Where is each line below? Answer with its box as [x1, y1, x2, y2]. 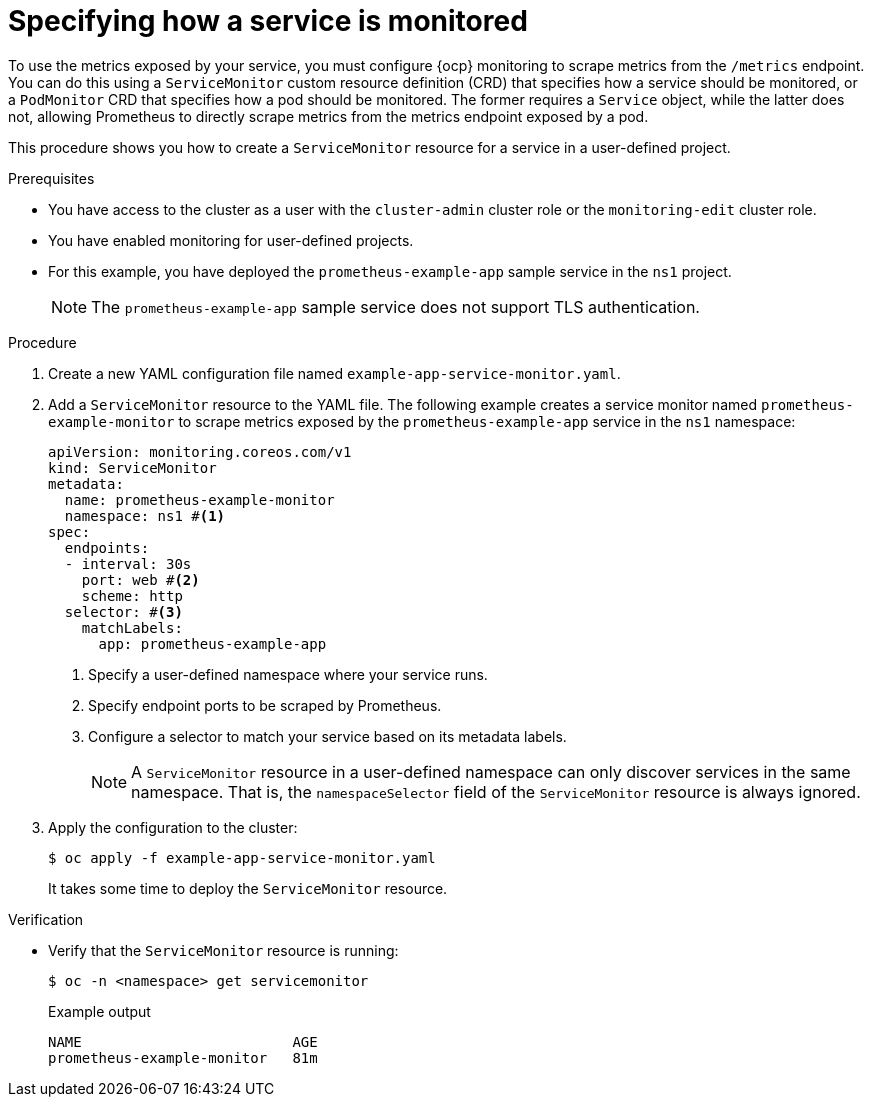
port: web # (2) [81, 571, 200, 588]
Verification [8, 910, 84, 928]
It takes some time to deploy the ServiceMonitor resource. [48, 879, 448, 897]
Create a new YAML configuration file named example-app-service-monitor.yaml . [48, 364, 621, 382]
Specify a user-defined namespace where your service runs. [88, 665, 488, 683]
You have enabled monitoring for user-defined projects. [48, 231, 414, 249]
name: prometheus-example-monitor [64, 491, 335, 508]
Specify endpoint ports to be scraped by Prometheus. [88, 696, 442, 714]
